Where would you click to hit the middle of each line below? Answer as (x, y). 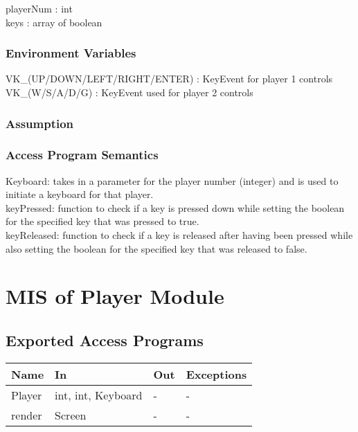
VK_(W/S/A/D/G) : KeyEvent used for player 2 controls (129, 92)
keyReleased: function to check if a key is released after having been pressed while (179, 235)
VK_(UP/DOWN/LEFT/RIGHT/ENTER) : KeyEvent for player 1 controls (169, 79)
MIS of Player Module (115, 296)
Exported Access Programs (105, 340)
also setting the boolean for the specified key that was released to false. (156, 248)
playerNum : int (39, 8)
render (27, 415)
